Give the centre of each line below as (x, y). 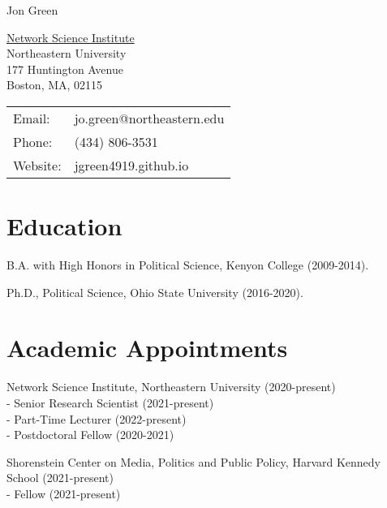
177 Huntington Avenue (65, 69)
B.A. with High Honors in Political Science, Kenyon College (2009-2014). (188, 265)
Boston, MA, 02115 (55, 85)
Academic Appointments (147, 348)
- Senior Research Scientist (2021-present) (110, 403)
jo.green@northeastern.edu (149, 118)
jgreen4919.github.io (131, 165)
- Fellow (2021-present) (64, 493)
